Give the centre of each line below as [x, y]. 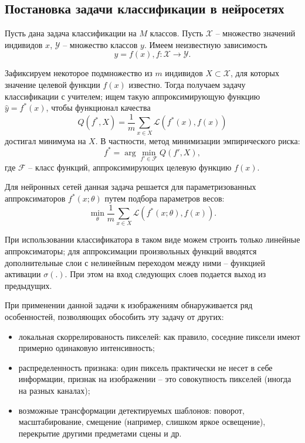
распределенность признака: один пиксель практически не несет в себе [145, 367]
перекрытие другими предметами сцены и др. [100, 433]
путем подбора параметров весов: [165, 198]
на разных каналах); [54, 390]
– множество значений [255, 33]
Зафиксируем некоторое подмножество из [79, 73]
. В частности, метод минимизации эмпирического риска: [198, 140]
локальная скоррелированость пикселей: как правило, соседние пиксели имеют [159, 336]
